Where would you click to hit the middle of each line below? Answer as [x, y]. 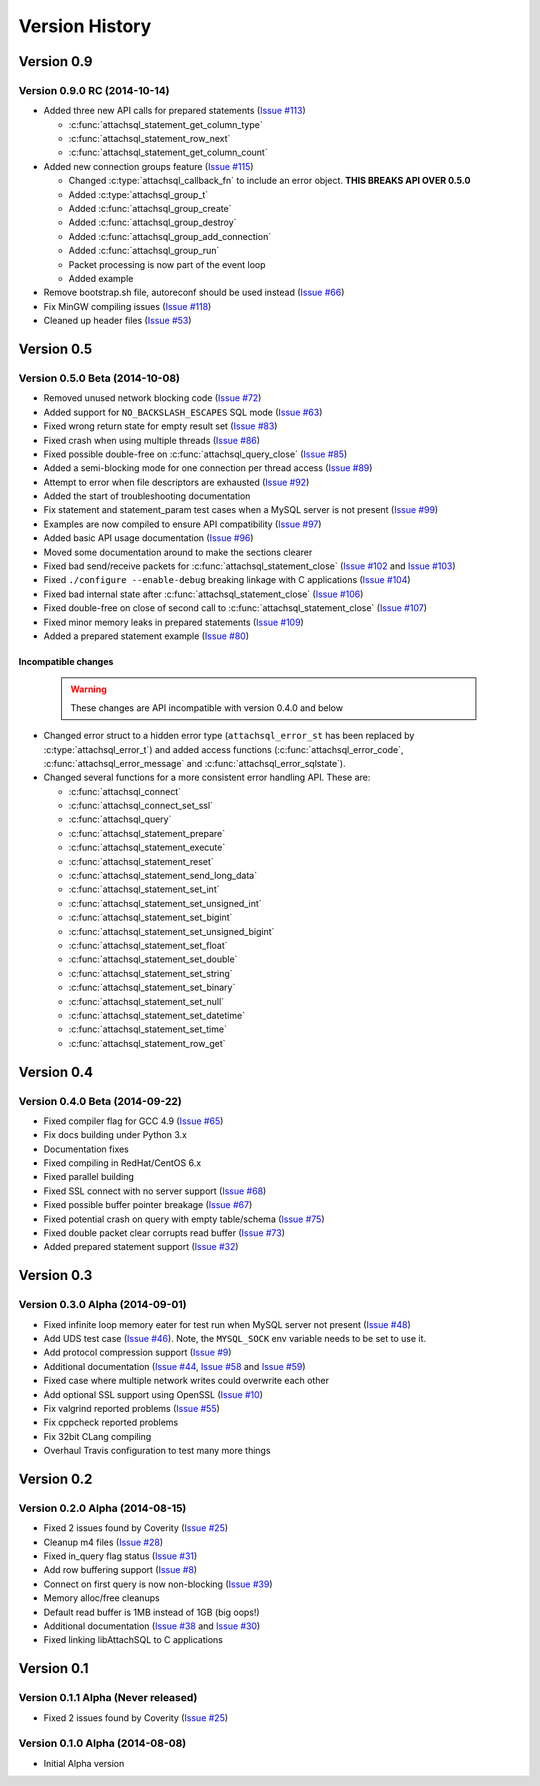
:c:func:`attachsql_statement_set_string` [151, 973]
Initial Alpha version [84, 1763]
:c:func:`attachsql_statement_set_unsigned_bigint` [171, 931]
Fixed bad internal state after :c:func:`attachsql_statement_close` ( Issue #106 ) [203, 594]
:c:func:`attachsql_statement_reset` [141, 861]
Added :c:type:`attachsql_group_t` [138, 194]
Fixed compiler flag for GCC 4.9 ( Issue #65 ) [133, 1121]
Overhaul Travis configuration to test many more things [157, 1451]
